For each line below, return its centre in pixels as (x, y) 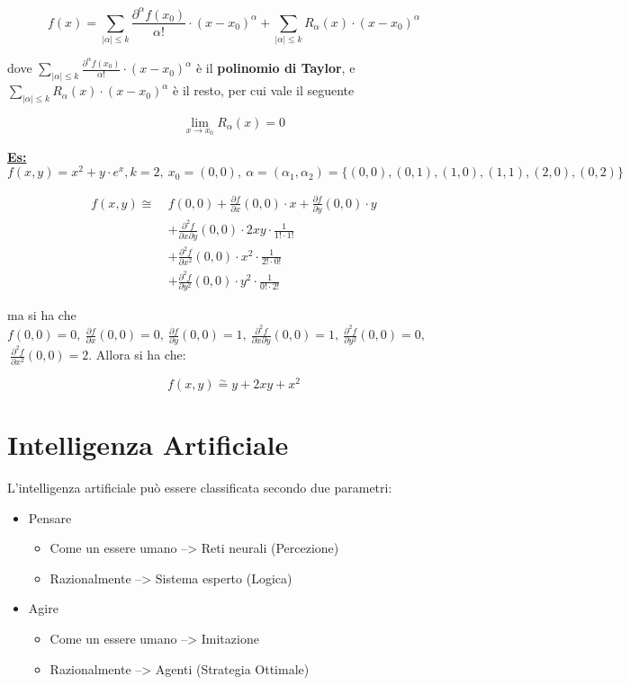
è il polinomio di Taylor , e (275, 68)
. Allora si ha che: (137, 355)
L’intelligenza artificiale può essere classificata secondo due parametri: (200, 487)
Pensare (50, 517)
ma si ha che (42, 315)
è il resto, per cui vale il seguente (264, 90)
